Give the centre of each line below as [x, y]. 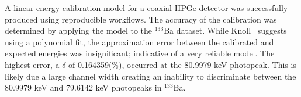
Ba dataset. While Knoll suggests [225, 30]
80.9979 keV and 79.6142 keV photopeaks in [83, 87]
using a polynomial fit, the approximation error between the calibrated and [139, 42]
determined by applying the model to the [79, 30]
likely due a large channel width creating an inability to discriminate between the [150, 76]
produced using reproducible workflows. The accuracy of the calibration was [141, 19]
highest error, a [32, 64]
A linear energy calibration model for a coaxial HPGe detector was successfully [146, 8]
